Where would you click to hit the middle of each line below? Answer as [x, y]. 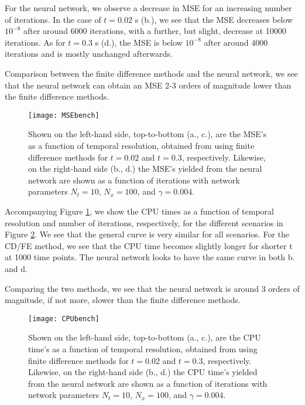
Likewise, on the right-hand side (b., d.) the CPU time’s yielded [143, 372]
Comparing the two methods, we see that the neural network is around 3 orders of [152, 288]
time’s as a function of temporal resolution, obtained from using [143, 348]
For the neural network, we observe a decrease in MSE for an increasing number [148, 8]
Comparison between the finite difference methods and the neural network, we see [151, 73]
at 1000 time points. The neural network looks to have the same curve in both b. [150, 257]
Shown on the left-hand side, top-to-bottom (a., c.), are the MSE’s [148, 134]
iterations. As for [35, 42]
